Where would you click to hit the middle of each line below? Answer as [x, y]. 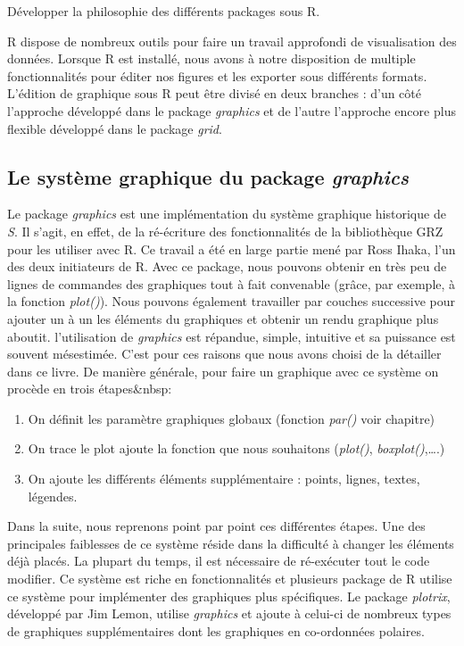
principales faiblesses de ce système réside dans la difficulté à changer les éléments [231, 543]
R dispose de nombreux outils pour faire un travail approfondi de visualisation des [232, 41]
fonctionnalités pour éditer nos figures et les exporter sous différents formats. [217, 75]
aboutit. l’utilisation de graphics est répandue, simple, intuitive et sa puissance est [232, 336]
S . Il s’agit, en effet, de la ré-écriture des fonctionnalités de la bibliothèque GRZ [225, 231]
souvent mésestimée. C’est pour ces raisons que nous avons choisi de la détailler [224, 354]
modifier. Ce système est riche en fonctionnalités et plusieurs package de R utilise [230, 579]
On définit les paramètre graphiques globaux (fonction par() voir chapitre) [232, 418]
